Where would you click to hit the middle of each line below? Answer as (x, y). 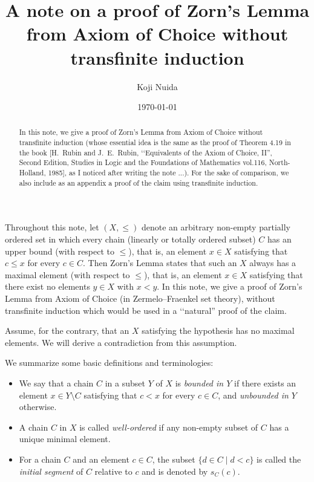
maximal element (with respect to (67, 274)
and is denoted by (175, 471)
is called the (279, 459)
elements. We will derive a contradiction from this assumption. (121, 342)
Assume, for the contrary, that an (67, 331)
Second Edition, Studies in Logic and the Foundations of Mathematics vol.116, (143, 162)
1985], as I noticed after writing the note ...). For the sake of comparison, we (168, 173)
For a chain (40, 459)
